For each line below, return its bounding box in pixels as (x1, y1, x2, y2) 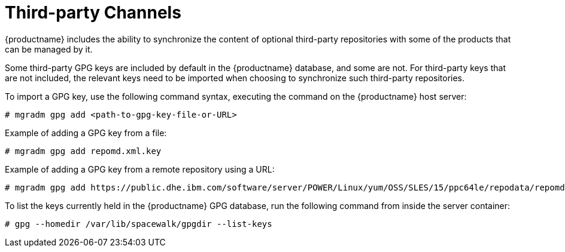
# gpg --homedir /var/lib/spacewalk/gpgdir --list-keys (5, 219, 272, 229)
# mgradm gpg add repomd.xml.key (5, 146, 162, 156)
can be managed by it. (5, 44, 93, 54)
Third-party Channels (5, 2, 181, 23)
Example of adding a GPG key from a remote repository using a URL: (5, 164, 275, 174)
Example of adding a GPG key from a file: (5, 127, 167, 138)
